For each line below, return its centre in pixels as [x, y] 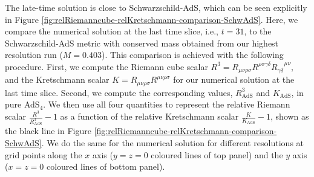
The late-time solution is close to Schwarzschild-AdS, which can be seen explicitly [156, 7]
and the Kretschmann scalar [57, 79]
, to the [258, 31]
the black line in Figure [48, 131]
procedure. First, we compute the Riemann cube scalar [106, 66]
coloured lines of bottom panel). [106, 166]
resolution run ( [34, 55]
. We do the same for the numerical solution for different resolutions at [173, 143]
